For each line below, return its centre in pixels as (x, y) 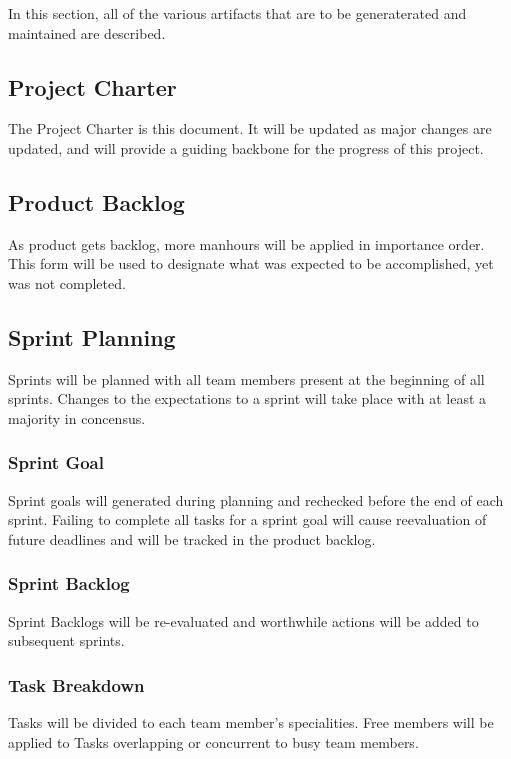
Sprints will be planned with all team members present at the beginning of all (246, 378)
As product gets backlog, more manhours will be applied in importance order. (246, 243)
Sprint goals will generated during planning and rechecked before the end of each (256, 499)
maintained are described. (87, 32)
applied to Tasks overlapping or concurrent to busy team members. (213, 741)
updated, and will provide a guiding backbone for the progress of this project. (246, 147)
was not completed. (67, 282)
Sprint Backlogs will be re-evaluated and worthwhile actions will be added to (243, 620)
